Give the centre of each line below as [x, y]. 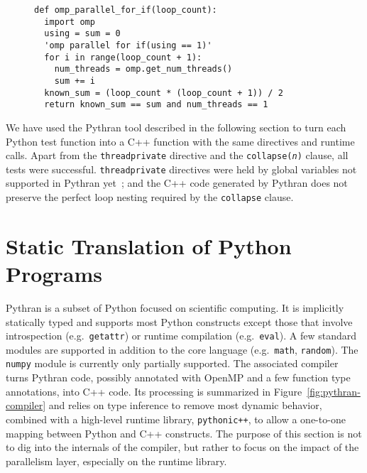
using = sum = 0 [82, 34]
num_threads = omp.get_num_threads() [143, 69]
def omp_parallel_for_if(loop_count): [126, 10]
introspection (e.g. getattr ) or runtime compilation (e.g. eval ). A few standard [181, 336]
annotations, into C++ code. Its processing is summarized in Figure [154, 391]
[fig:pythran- [334, 391]
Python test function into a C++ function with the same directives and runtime [180, 141]
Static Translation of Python [149, 245]
